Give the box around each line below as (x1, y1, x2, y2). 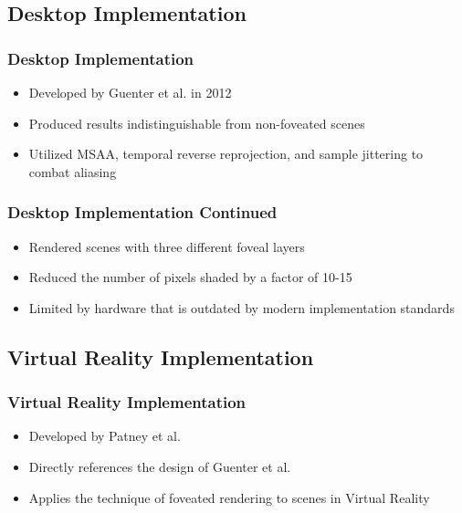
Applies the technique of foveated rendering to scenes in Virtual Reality (28, 487, 430, 507)
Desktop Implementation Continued (7, 201, 278, 224)
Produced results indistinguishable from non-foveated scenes (28, 113, 365, 132)
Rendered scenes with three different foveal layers (28, 236, 305, 256)
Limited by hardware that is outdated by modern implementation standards (28, 298, 455, 317)
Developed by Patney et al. (28, 426, 181, 445)
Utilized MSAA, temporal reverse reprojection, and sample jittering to (28, 144, 424, 163)
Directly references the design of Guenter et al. (28, 456, 291, 476)
